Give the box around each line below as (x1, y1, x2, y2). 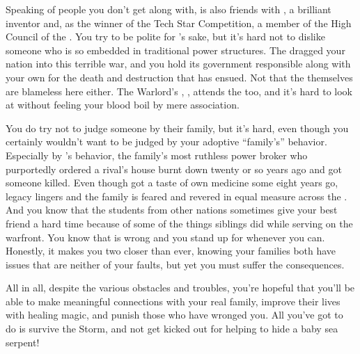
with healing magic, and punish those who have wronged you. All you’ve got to (6, 307, 343, 322)
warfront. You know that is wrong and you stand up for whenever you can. (6, 230, 325, 244)
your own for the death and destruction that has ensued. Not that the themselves (6, 70, 353, 84)
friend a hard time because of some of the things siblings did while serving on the (6, 216, 353, 230)
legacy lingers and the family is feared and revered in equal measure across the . (6, 188, 347, 203)
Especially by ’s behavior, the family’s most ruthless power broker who (6, 147, 308, 162)
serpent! (6, 335, 40, 349)
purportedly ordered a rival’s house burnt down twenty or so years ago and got (6, 161, 342, 176)
